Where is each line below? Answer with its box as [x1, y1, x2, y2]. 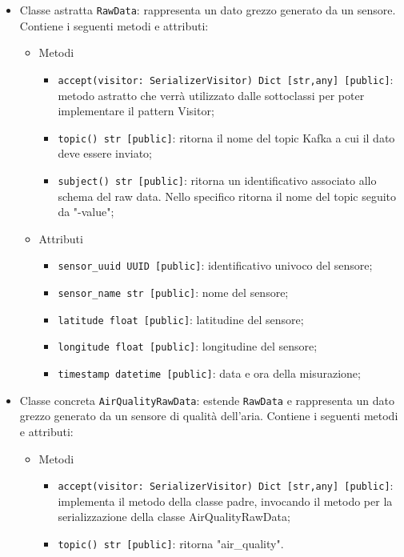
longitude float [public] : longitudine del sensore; [58, 338, 318, 355]
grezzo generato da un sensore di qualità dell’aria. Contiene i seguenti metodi [19, 407, 398, 424]
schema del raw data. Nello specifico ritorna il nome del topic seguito [58, 187, 397, 204]
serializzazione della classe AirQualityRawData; [58, 508, 290, 525]
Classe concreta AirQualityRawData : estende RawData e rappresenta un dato [19, 391, 394, 408]
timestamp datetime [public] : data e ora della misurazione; [58, 365, 361, 381]
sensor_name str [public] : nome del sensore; [58, 284, 289, 301]
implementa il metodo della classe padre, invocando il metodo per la [58, 492, 393, 509]
